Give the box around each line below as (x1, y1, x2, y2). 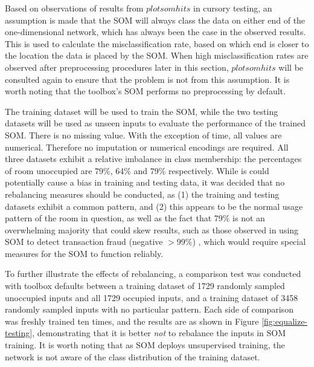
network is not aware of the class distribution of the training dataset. (5, 350, 260, 363)
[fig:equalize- (261, 314, 308, 327)
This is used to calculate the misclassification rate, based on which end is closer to (5, 37, 309, 50)
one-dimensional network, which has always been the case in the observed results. (5, 25, 306, 38)
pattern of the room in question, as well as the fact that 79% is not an (5, 212, 265, 224)
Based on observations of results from (5, 2, 144, 14)
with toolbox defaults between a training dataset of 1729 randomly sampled (5, 279, 285, 292)
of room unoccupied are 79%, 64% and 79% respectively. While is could (5, 164, 269, 177)
